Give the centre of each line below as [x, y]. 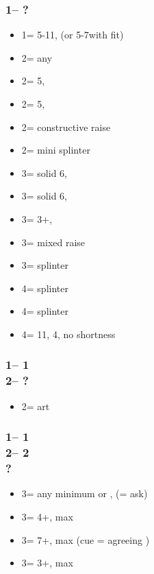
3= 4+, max [47, 516]
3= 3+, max [47, 563]
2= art [36, 406]
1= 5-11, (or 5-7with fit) [73, 35]
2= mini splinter [56, 150]
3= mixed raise [53, 242]
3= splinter [45, 265]
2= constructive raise [66, 127]
